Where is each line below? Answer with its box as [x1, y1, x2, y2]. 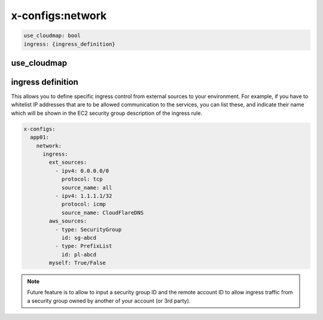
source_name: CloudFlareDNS [61, 209, 144, 216]
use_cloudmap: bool [23, 32, 81, 39]
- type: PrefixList [54, 243, 112, 249]
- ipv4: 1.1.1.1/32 [54, 192, 112, 199]
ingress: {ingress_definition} [23, 41, 116, 47]
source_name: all [61, 184, 112, 191]
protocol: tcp [61, 176, 103, 182]
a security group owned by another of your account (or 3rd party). [27, 297, 191, 304]
